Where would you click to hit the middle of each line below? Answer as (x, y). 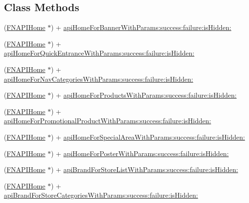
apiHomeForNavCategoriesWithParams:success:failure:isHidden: (99, 79)
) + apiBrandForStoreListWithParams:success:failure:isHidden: (145, 169)
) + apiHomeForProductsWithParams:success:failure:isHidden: (144, 95)
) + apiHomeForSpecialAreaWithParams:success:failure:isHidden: (148, 137)
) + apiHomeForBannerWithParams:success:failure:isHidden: (141, 27)
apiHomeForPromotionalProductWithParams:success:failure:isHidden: (108, 121)
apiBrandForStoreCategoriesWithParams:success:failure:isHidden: (101, 195)
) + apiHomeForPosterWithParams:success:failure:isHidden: (140, 153)
